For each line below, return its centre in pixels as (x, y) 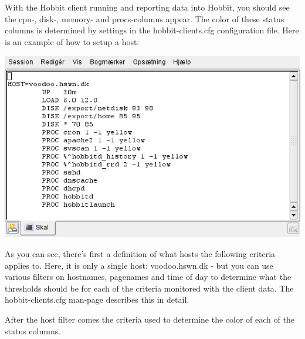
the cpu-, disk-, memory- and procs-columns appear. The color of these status (145, 18)
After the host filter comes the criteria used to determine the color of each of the (150, 319)
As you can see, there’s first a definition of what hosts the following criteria (140, 254)
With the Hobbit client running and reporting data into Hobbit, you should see (147, 7)
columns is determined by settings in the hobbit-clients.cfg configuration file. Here (152, 30)
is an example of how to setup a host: (72, 41)
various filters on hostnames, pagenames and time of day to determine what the (148, 277)
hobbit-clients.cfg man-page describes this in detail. (97, 299)
